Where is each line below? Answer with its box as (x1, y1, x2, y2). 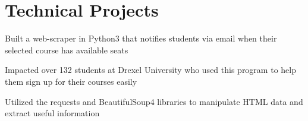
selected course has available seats (5, 43, 128, 56)
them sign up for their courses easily (5, 75, 137, 87)
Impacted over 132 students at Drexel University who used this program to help (5, 63, 296, 76)
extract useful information (5, 107, 100, 119)
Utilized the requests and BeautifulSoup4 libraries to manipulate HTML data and (5, 95, 303, 107)
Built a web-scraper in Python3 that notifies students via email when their (5, 32, 277, 44)
